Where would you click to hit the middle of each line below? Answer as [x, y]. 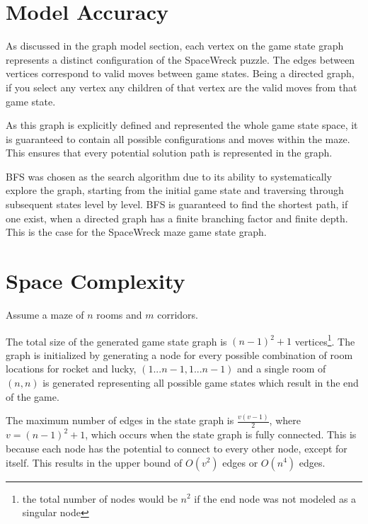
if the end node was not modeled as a [275, 498]
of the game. [33, 396]
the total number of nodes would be [100, 498]
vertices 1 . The [325, 340]
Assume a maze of [45, 314]
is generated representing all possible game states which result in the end [201, 382]
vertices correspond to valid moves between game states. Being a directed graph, [180, 73]
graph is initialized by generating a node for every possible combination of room [179, 354]
